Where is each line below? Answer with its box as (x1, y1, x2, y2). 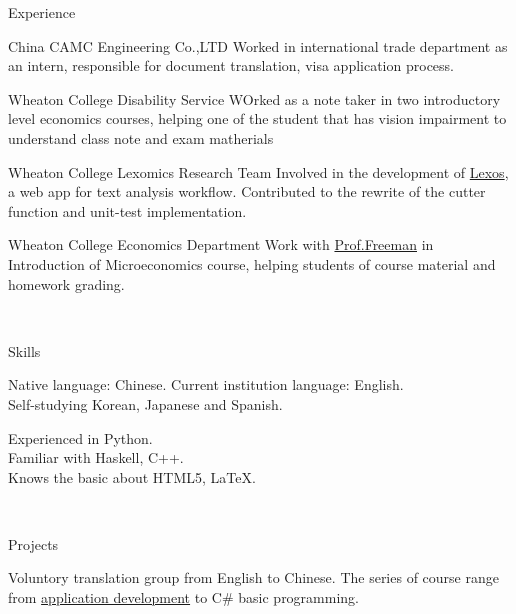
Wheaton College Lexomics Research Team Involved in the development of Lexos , (8, 161, 509, 182)
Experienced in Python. (8, 427, 153, 448)
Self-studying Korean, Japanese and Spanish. (8, 393, 283, 414)
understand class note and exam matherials (8, 127, 274, 148)
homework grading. (8, 273, 125, 294)
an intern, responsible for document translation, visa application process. (8, 55, 454, 76)
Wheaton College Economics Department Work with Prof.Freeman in (8, 234, 434, 255)
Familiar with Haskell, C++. (8, 447, 184, 468)
